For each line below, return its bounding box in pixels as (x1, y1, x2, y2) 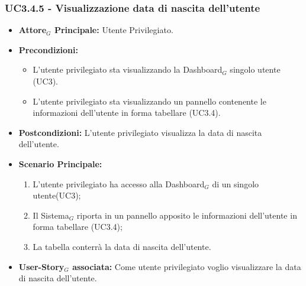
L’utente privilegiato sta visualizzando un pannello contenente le (33, 95, 266, 107)
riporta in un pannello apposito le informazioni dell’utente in (76, 209, 297, 221)
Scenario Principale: (18, 157, 102, 170)
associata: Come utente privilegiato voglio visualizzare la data (72, 260, 301, 272)
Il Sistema (33, 209, 69, 221)
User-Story (18, 260, 65, 272)
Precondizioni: (18, 43, 78, 56)
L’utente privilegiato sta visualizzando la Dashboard (33, 63, 223, 76)
